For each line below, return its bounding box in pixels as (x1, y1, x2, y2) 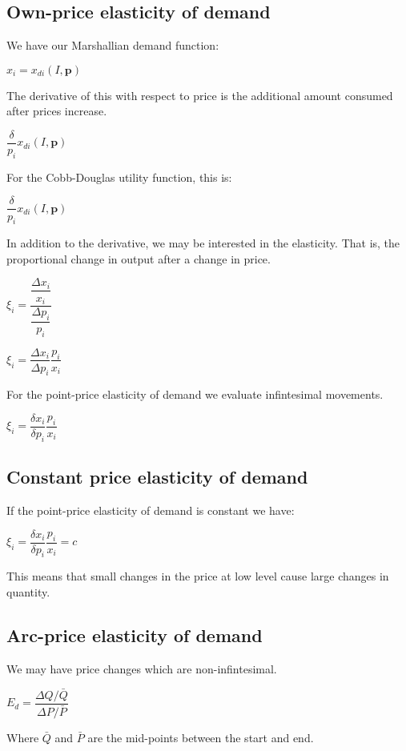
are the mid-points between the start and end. (87, 729, 314, 745)
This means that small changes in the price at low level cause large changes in (6, 568, 389, 584)
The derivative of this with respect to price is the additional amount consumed (6, 86, 393, 103)
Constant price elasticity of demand (6, 464, 308, 489)
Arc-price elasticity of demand (6, 623, 263, 648)
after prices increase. (6, 102, 107, 119)
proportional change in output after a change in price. (6, 250, 271, 267)
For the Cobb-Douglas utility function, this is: (6, 168, 232, 185)
